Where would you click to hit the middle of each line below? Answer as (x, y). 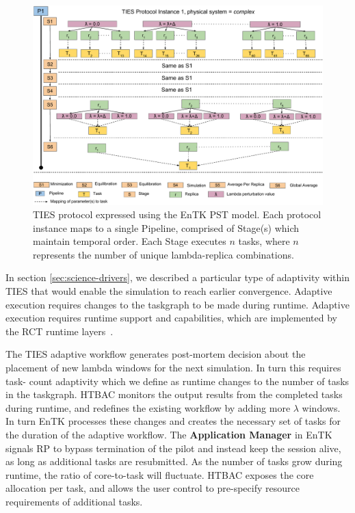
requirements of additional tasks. (74, 501)
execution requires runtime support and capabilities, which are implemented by (171, 318)
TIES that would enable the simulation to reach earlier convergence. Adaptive (169, 291)
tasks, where (264, 241)
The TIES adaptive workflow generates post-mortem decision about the (156, 354)
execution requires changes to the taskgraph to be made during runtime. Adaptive (177, 304)
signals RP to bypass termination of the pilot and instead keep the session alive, (173, 448)
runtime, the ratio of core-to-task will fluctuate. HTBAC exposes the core (160, 474)
